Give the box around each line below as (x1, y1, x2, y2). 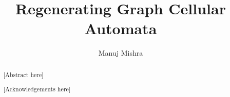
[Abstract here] (3, 70, 44, 79)
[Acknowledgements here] (3, 85, 71, 93)
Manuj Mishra (98, 47, 143, 58)
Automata (84, 18, 157, 39)
